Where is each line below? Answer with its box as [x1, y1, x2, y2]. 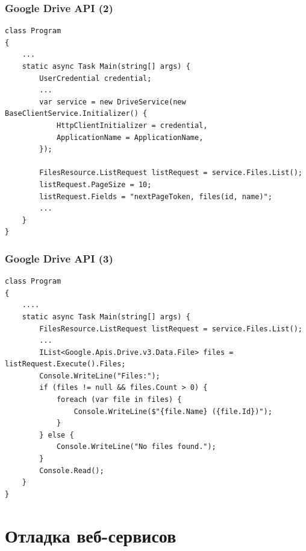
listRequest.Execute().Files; [5, 360, 126, 369]
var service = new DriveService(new [39, 97, 186, 106]
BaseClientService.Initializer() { [5, 109, 148, 118]
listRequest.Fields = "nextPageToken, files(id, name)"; [39, 192, 272, 201]
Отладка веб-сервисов [5, 523, 176, 547]
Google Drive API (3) [5, 250, 113, 266]
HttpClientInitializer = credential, [56, 121, 208, 130]
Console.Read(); [39, 466, 104, 475]
